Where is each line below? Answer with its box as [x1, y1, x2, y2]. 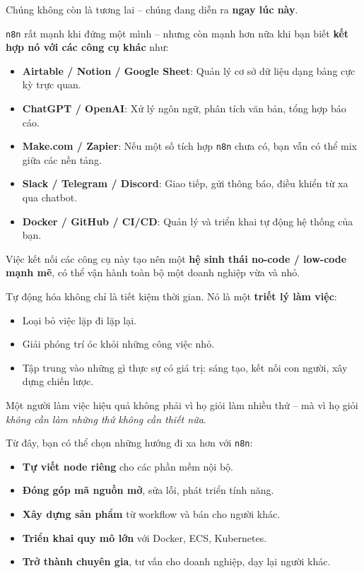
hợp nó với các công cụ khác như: [6, 40, 169, 54]
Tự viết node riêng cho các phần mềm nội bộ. [22, 459, 233, 473]
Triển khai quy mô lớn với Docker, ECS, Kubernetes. [22, 530, 267, 545]
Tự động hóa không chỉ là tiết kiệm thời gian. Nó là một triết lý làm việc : [6, 289, 337, 304]
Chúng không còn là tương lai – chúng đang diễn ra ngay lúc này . [6, 2, 298, 16]
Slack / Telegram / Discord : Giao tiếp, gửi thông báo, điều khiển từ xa [22, 176, 348, 191]
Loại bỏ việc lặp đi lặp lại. [22, 312, 137, 327]
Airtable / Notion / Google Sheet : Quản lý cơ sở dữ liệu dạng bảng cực [22, 63, 356, 78]
